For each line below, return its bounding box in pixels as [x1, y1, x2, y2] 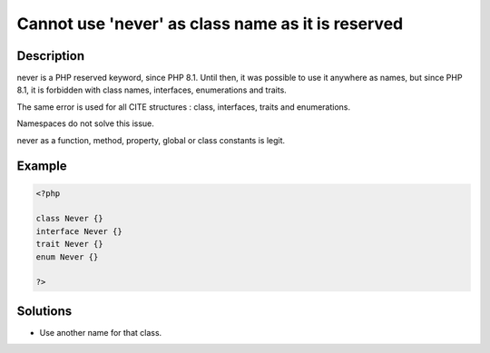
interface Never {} [35, 226, 122, 236]
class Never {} [35, 213, 103, 224]
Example [16, 159, 67, 174]
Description [16, 48, 85, 64]
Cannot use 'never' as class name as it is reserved [16, 14, 404, 34]
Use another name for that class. [39, 327, 162, 338]
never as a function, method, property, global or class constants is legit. [16, 134, 286, 145]
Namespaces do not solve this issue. [16, 118, 154, 129]
